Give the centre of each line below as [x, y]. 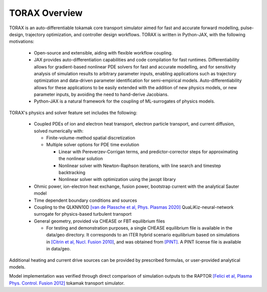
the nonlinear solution [81, 159]
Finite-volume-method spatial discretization [91, 138]
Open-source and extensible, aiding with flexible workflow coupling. [103, 53]
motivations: [22, 42]
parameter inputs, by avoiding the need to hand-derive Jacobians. [101, 95]
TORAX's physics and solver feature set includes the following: [73, 113]
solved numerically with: [59, 131]
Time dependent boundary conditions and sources [86, 200]
